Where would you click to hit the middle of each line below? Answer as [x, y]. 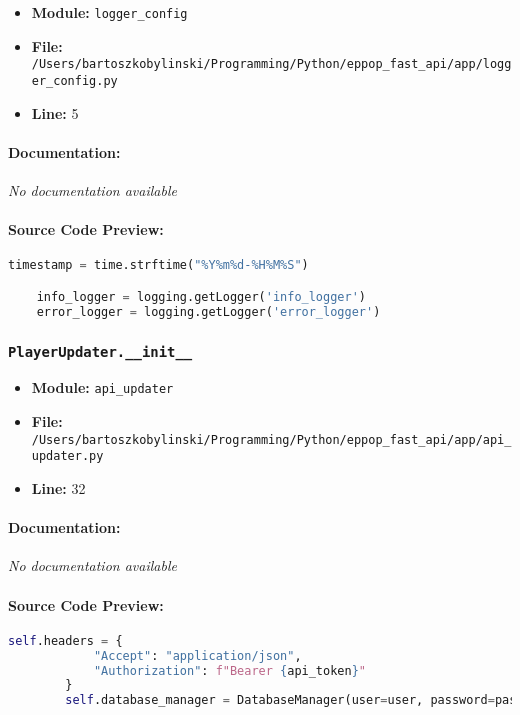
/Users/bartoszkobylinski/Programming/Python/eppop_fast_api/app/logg [271, 64]
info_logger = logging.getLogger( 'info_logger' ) [201, 296]
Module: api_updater [102, 387]
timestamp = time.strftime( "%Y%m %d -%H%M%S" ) [158, 265]
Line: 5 [55, 112]
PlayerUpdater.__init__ [100, 351]
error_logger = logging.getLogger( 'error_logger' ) [208, 311]
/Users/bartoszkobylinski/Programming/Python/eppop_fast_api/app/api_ [271, 439]
